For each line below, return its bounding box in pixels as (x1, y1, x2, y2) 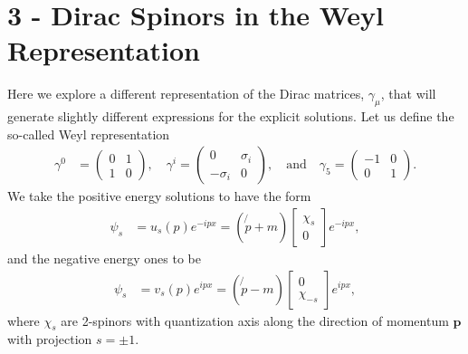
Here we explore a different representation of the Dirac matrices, (7, 84, 365, 103)
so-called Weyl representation (7, 124, 170, 143)
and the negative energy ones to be (7, 248, 201, 267)
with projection (7, 330, 92, 349)
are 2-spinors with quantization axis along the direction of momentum (61, 311, 449, 330)
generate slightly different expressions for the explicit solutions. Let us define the (7, 107, 454, 126)
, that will (380, 84, 436, 103)
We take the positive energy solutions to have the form (7, 187, 311, 206)
